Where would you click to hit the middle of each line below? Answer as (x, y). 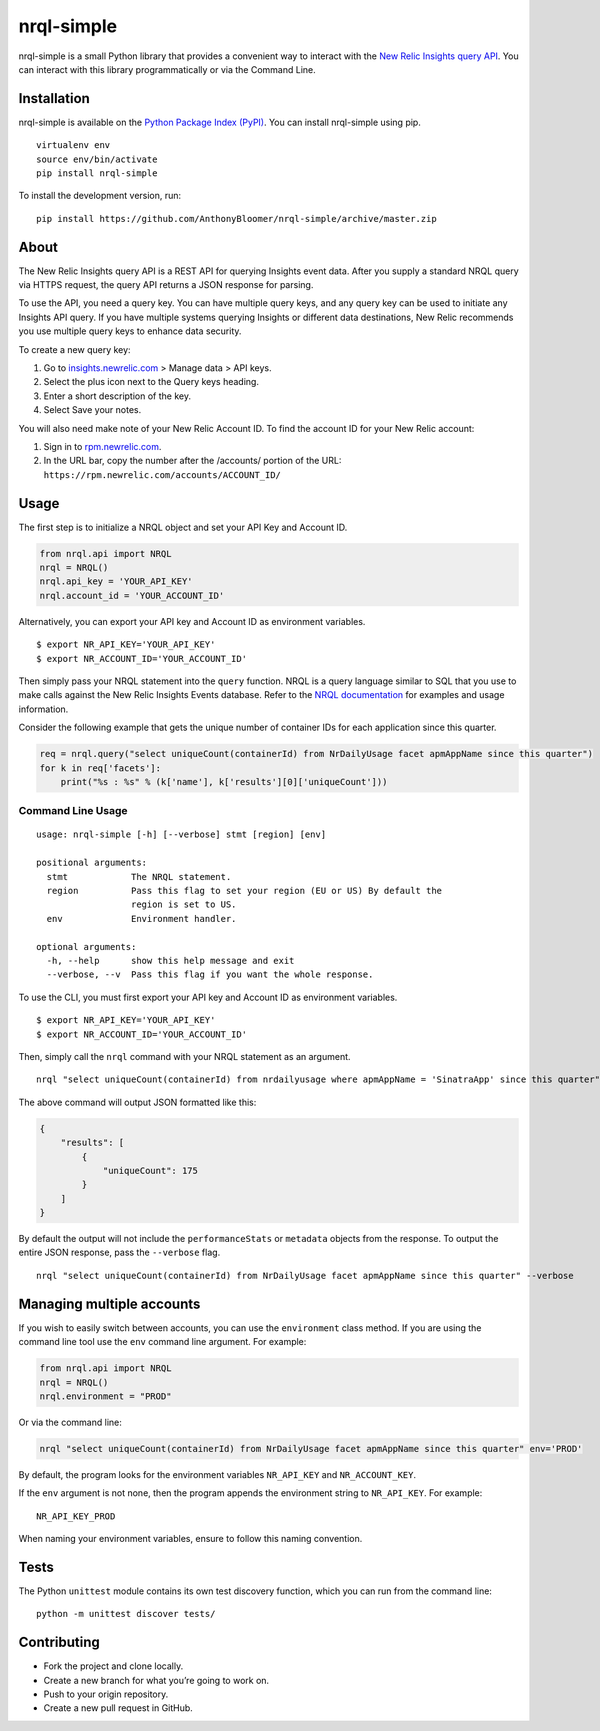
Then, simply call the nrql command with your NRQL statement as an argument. (184, 1056)
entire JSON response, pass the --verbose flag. (119, 1252)
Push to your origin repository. (106, 1694)
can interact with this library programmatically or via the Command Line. (167, 69)
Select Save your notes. (92, 410)
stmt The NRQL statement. (139, 876)
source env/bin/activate (97, 159)
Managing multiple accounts (109, 1303)
